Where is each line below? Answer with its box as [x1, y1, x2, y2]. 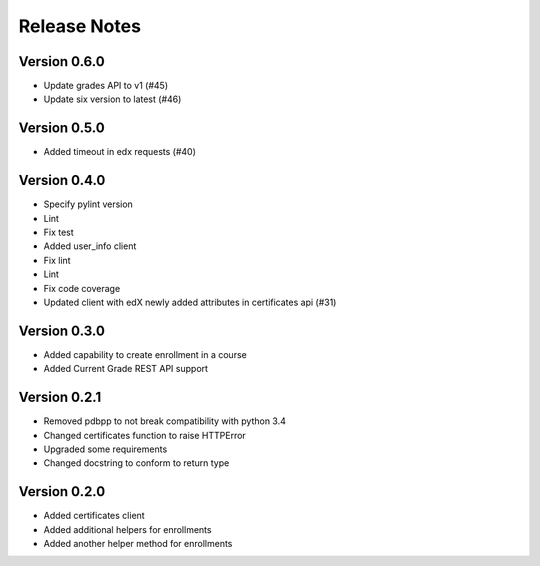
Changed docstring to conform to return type [43, 457, 230, 469]
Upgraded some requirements [43, 443, 168, 455]
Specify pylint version [43, 198, 134, 210]
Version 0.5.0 [18, 120, 105, 137]
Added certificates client [43, 510, 145, 522]
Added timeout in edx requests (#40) [43, 146, 197, 158]
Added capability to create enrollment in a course [43, 348, 247, 360]
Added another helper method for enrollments [43, 538, 233, 550]
